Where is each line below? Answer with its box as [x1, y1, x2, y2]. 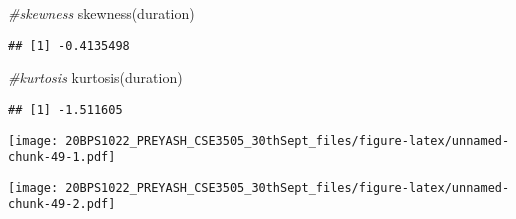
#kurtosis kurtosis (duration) [8, 67, 183, 88]
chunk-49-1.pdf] [8, 150, 116, 165]
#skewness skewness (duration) [8, 3, 195, 23]
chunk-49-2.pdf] [8, 197, 116, 212]
